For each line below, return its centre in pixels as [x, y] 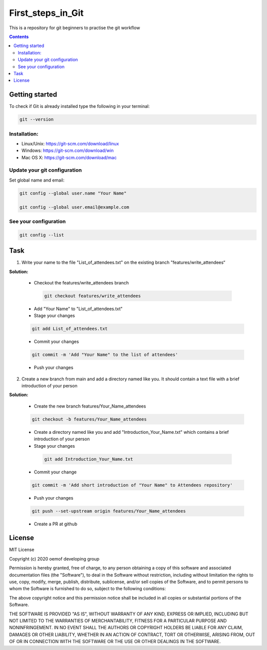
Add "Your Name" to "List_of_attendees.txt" [78, 309]
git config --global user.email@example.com [74, 207]
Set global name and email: [37, 180]
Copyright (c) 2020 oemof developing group [54, 558]
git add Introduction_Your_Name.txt [89, 459]
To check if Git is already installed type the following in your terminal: [80, 106]
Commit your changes [56, 342]
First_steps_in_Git [46, 13]
